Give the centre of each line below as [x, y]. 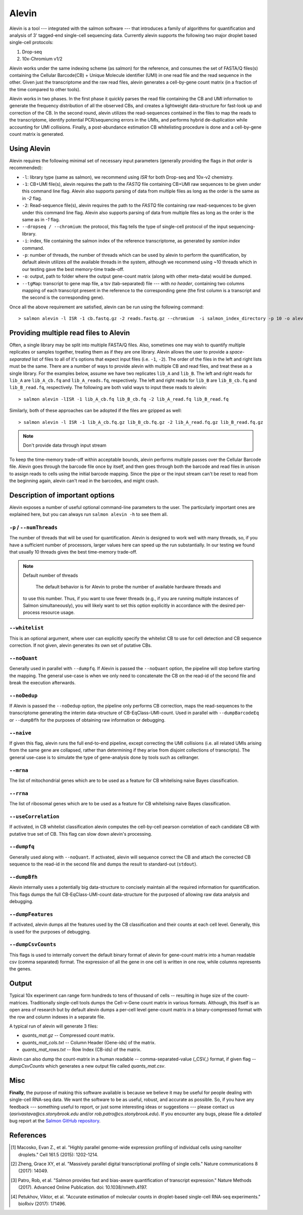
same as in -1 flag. [41, 220]
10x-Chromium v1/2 [42, 59]
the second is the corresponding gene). [63, 298]
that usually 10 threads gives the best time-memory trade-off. [73, 552]
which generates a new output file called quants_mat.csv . [106, 1066]
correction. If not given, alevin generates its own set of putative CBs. [81, 645]
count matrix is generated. [37, 134]
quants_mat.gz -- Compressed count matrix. [68, 1035]
